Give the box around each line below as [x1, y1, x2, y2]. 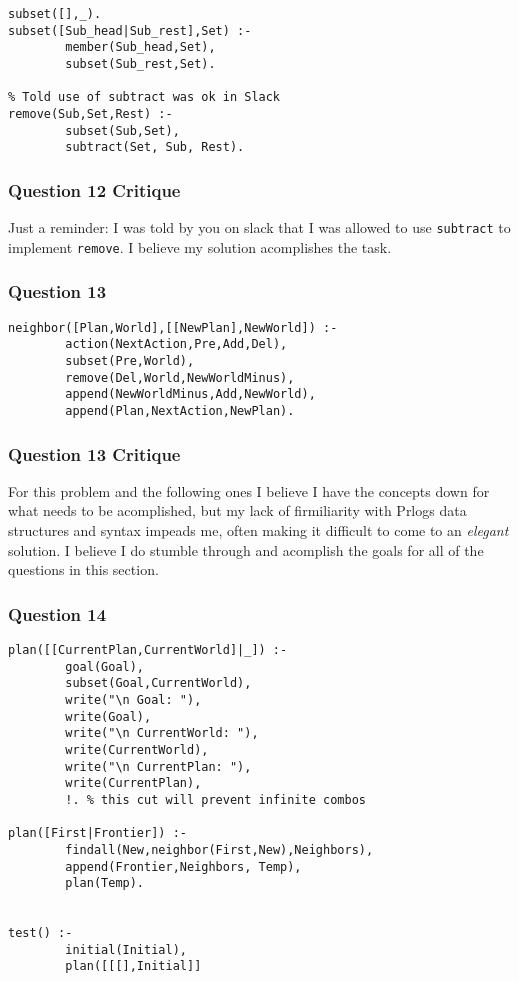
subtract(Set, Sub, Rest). [65, 140, 245, 155]
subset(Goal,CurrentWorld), [65, 676, 252, 691]
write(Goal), [65, 709, 152, 724]
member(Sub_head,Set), [65, 40, 216, 55]
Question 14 [8, 601, 107, 626]
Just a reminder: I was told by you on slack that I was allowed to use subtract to [8, 217, 511, 238]
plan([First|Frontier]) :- [8, 826, 187, 841]
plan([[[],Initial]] [65, 959, 202, 974]
